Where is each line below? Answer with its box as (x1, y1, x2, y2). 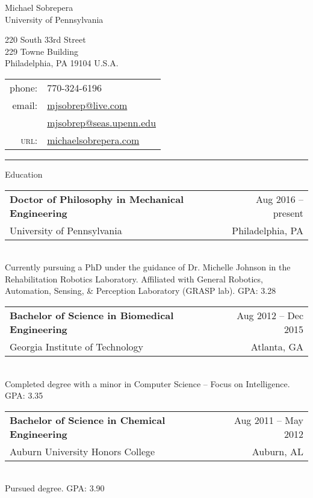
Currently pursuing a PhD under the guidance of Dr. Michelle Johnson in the (5, 261, 291, 273)
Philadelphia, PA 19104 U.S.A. (5, 57, 119, 69)
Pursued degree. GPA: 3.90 (5, 482, 105, 494)
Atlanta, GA (250, 339, 303, 353)
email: (12, 98, 38, 112)
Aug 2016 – (255, 191, 303, 206)
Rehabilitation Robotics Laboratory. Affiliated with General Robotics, (5, 272, 263, 285)
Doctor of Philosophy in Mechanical (10, 191, 184, 206)
